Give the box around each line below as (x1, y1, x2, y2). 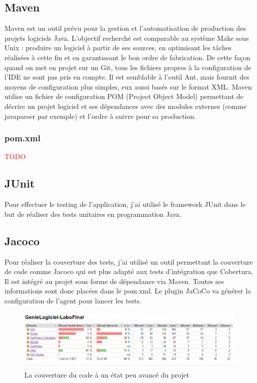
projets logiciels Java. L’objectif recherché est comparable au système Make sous (4, 32, 249, 43)
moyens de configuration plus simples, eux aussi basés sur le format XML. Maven (4, 81, 252, 92)
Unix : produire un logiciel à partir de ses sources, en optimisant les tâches (4, 42, 232, 53)
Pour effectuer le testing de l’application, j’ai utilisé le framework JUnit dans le (4, 199, 246, 209)
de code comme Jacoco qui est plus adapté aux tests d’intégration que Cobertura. (4, 266, 254, 277)
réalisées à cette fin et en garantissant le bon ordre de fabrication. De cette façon (4, 52, 251, 62)
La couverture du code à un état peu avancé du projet (24, 369, 189, 380)
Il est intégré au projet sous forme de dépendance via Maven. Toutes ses (4, 276, 224, 286)
